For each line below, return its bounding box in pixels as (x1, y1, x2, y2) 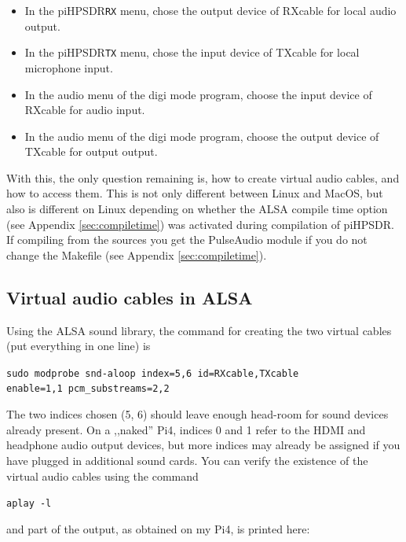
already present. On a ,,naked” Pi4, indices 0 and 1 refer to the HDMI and (6, 421, 366, 437)
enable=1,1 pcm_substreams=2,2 (6, 383, 170, 395)
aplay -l (6, 498, 52, 510)
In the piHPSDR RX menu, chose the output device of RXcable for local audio (24, 2, 397, 18)
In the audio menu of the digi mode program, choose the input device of (24, 86, 372, 102)
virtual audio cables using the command (6, 467, 199, 484)
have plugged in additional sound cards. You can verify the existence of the (6, 452, 368, 468)
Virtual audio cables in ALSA (6, 285, 253, 309)
